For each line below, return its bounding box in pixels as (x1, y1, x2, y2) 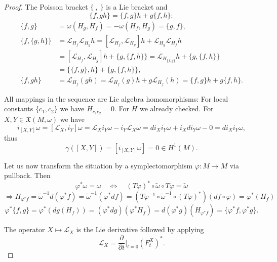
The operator (4, 224, 45, 235)
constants (4, 103, 33, 114)
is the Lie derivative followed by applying (76, 224, 204, 235)
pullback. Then (4, 170, 51, 181)
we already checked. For (139, 103, 214, 114)
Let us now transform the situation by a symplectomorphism (4, 160, 193, 170)
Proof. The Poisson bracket (4, 2, 88, 12)
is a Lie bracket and (106, 2, 168, 12)
